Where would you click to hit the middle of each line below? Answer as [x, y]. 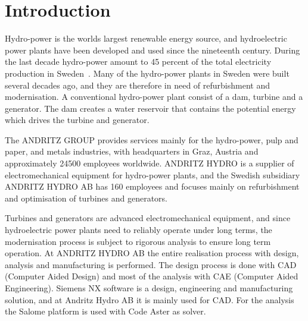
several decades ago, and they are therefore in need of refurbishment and [137, 85]
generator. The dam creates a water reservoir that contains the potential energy [150, 108]
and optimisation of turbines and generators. [86, 198]
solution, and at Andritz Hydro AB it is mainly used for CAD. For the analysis [150, 299]
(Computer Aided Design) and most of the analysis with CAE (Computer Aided [152, 276]
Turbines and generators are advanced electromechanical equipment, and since [148, 218]
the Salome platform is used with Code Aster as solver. [105, 311]
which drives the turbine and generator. [77, 120]
